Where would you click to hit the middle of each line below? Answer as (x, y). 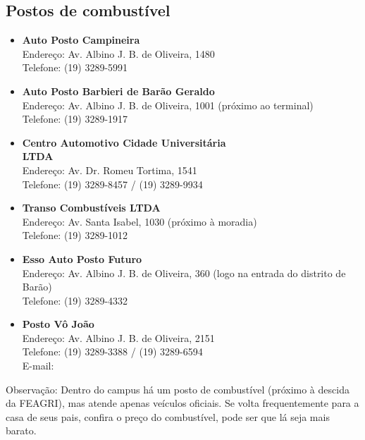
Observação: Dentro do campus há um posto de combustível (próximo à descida (178, 389)
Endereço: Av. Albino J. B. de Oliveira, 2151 (118, 337)
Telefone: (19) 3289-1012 (75, 235)
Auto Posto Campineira (81, 40)
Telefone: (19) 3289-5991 (75, 67)
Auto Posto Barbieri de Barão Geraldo (118, 91)
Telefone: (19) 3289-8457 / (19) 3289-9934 (112, 184)
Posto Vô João (58, 324)
